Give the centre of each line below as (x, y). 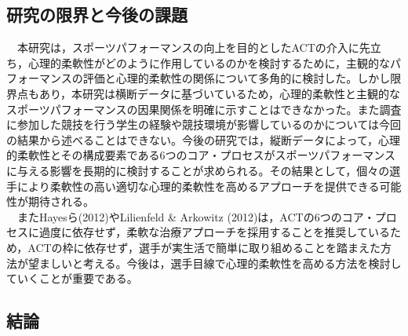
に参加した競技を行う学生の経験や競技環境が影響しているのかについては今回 (204, 124)
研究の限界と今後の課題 (97, 15)
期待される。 (61, 201)
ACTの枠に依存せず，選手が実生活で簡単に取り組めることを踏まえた (204, 247)
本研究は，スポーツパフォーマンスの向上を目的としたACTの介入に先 (193, 47)
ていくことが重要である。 (72, 278)
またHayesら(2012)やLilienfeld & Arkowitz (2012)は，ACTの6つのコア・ (196, 216)
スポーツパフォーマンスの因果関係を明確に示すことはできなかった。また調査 (204, 109)
